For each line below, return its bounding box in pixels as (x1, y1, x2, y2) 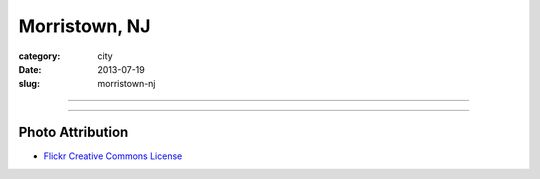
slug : (18, 78, 40, 90)
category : (18, 50, 61, 62)
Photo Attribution (18, 124, 129, 141)
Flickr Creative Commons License (43, 150, 183, 162)
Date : (18, 63, 42, 75)
